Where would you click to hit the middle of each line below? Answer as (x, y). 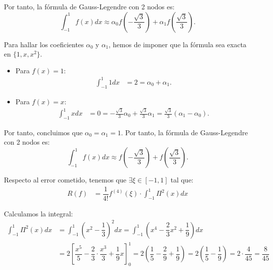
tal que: (182, 180)
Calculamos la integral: (39, 213)
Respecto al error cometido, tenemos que (65, 180)
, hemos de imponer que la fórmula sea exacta (177, 44)
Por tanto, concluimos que (43, 132)
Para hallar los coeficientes (44, 44)
